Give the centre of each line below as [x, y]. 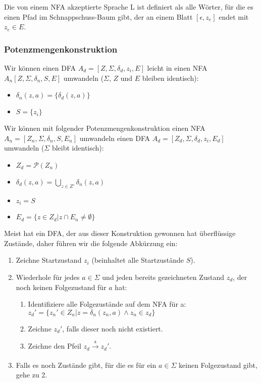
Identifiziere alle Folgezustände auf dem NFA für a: [107, 304]
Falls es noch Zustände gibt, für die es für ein [86, 365]
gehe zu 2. [32, 375]
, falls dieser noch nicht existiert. [113, 328]
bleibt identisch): [78, 148]
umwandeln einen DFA [115, 138]
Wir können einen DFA [40, 68]
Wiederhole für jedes [48, 277]
